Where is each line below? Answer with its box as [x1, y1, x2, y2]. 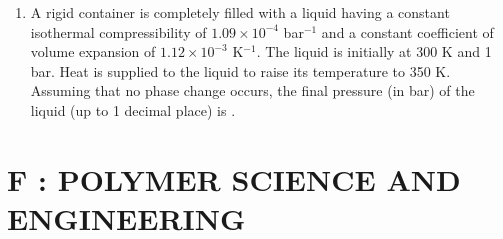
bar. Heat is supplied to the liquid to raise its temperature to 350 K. [30, 60, 451, 81]
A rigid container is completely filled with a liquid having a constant [30, 2, 450, 22]
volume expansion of [30, 41, 156, 62]
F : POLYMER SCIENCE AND [7, 158, 461, 199]
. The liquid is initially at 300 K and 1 [256, 41, 492, 62]
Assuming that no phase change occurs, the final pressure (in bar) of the [30, 80, 475, 101]
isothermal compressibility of [30, 21, 207, 42]
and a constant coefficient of [321, 21, 494, 42]
